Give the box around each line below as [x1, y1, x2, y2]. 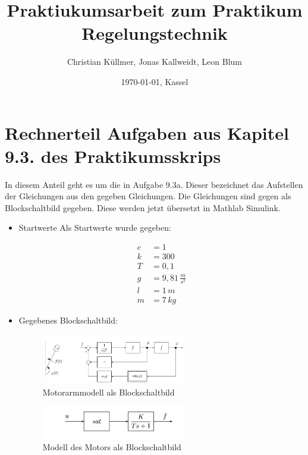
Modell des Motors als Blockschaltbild [42, 440, 181, 453]
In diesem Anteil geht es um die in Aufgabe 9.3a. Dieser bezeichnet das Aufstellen [5, 178, 303, 190]
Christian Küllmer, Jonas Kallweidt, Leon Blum [67, 55, 243, 68]
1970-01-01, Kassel [121, 75, 188, 87]
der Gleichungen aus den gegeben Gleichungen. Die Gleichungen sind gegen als [5, 190, 291, 202]
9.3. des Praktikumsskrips [5, 143, 221, 168]
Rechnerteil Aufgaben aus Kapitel [5, 120, 289, 145]
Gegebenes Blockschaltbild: [18, 313, 118, 326]
